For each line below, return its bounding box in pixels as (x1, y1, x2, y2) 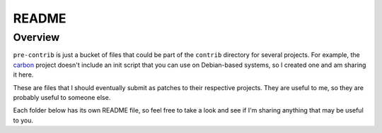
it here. (13, 70, 34, 79)
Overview (13, 31, 60, 44)
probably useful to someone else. (13, 93, 111, 101)
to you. (13, 116, 34, 125)
